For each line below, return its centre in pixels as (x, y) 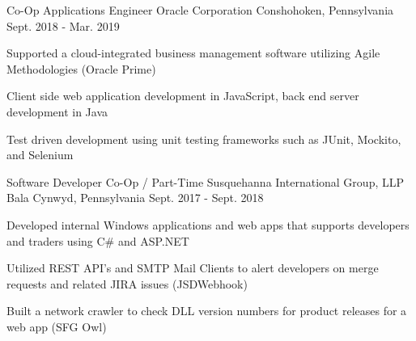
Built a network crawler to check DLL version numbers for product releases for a (207, 311)
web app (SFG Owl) (57, 326)
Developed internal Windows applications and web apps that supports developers (208, 224)
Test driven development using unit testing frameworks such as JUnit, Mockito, (204, 139)
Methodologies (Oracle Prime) (81, 68)
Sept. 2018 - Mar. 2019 (63, 25)
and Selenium (40, 155)
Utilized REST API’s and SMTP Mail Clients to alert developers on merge (193, 268)
